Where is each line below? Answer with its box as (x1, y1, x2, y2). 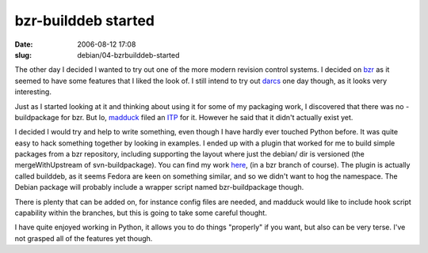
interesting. (14, 87, 52, 96)
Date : (14, 40, 33, 49)
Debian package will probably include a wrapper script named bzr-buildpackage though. (14, 183, 304, 192)
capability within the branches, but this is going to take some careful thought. (14, 208, 267, 217)
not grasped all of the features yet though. (14, 233, 153, 243)
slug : (14, 50, 32, 59)
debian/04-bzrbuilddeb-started (77, 50, 180, 59)
